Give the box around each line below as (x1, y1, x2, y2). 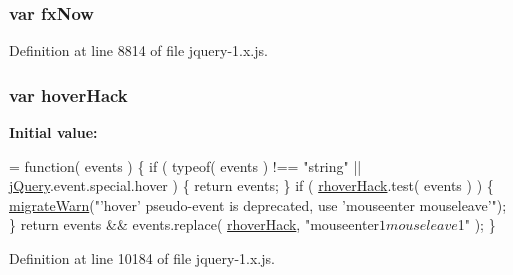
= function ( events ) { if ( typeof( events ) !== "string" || (9, 155, 362, 176)
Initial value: (9, 122, 98, 143)
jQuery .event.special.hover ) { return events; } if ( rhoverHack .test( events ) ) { (9, 175, 494, 196)
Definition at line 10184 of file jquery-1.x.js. (9, 248, 275, 268)
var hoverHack (9, 82, 128, 107)
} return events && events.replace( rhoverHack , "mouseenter (9, 214, 380, 235)
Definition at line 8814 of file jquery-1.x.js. (9, 40, 268, 61)
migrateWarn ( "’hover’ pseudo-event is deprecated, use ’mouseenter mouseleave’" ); (9, 194, 507, 215)
